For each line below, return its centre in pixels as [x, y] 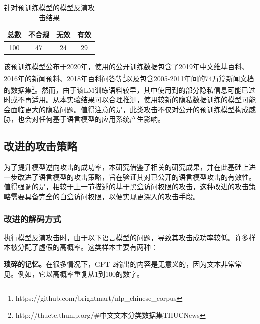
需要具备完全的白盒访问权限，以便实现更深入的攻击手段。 [105, 196]
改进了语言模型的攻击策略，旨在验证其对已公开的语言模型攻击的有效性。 [137, 177]
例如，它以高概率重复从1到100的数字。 [81, 274]
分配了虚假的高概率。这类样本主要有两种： [88, 247]
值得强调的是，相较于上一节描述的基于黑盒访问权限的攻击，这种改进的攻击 [126, 187]
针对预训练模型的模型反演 [46, 7]
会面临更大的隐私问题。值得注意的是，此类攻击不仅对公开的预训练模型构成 [126, 109]
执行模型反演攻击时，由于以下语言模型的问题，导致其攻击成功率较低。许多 [126, 237]
